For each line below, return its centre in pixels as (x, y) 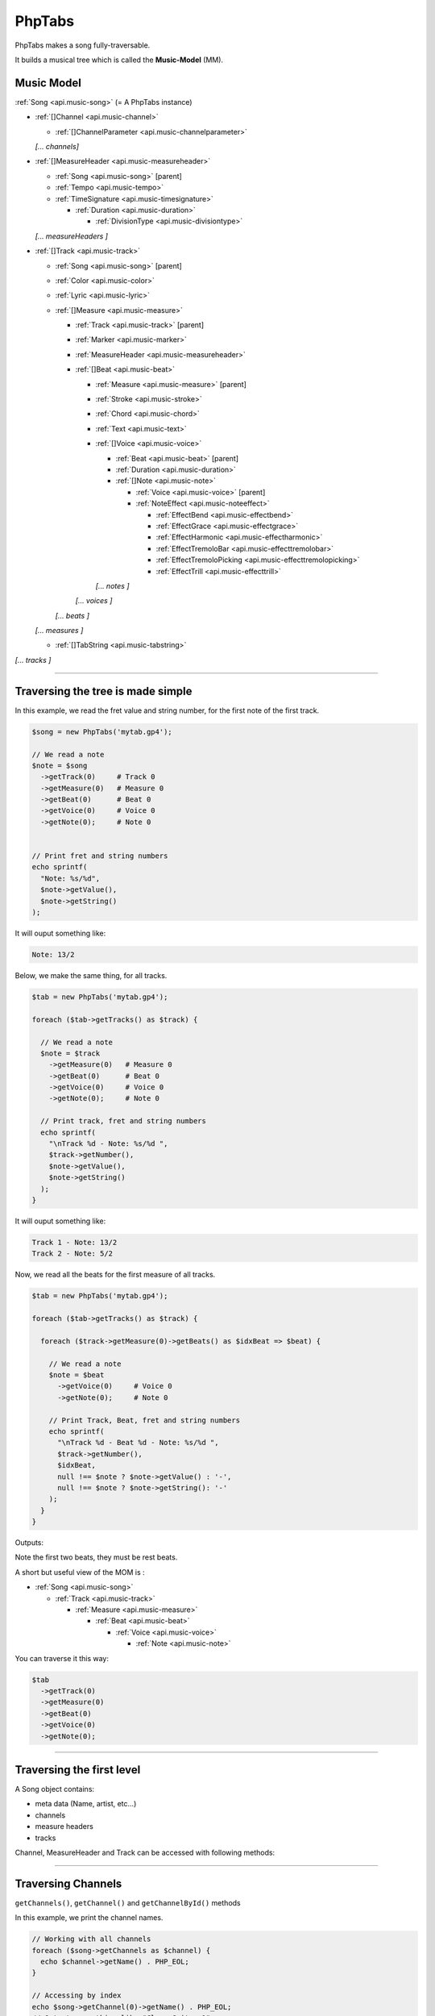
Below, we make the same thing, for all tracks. (91, 975)
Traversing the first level (78, 1770)
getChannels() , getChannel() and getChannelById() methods (128, 1902)
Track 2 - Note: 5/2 (72, 1254)
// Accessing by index (77, 1995)
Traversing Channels (68, 1883)
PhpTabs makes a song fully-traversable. (83, 45)
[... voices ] (94, 601)
